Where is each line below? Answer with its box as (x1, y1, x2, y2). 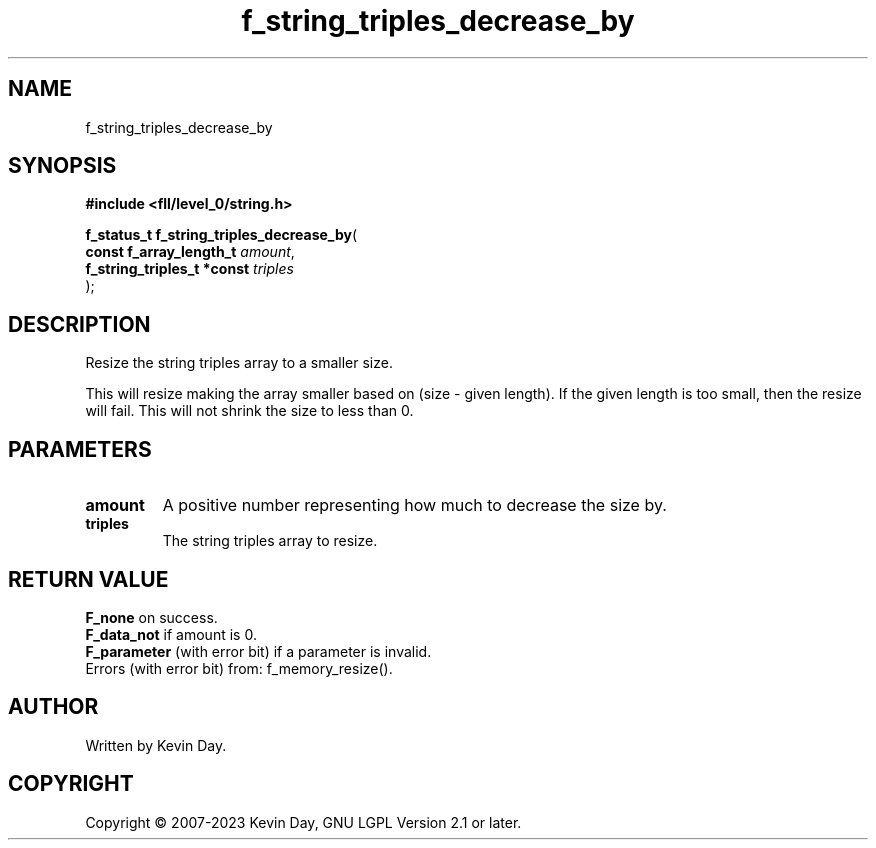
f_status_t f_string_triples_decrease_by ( (85, 226, 358, 244)
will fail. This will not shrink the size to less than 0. (85, 402, 414, 420)
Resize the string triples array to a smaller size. (85, 354, 393, 372)
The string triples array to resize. (162, 532, 378, 550)
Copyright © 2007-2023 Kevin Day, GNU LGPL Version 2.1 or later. (85, 813, 522, 831)
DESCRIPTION (8, 311, 151, 337)
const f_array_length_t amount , (85, 243, 295, 261)
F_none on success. (85, 608, 218, 626)
